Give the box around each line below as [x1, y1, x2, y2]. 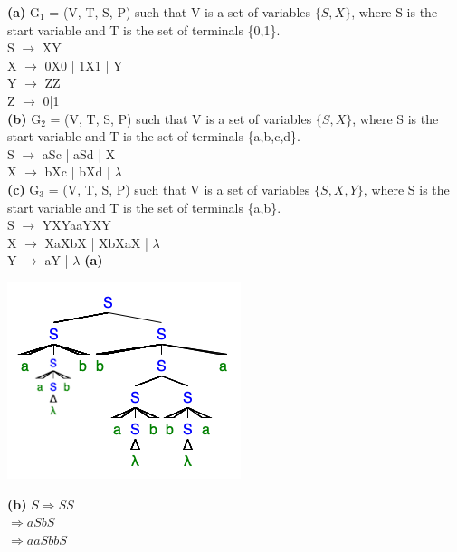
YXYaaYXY [42, 215, 111, 234]
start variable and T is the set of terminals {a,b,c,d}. [7, 127, 300, 146]
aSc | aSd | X [42, 144, 116, 163]
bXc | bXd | [44, 162, 110, 181]
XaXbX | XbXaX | [44, 233, 148, 252]
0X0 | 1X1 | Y [44, 55, 123, 74]
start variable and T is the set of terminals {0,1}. [7, 20, 281, 39]
